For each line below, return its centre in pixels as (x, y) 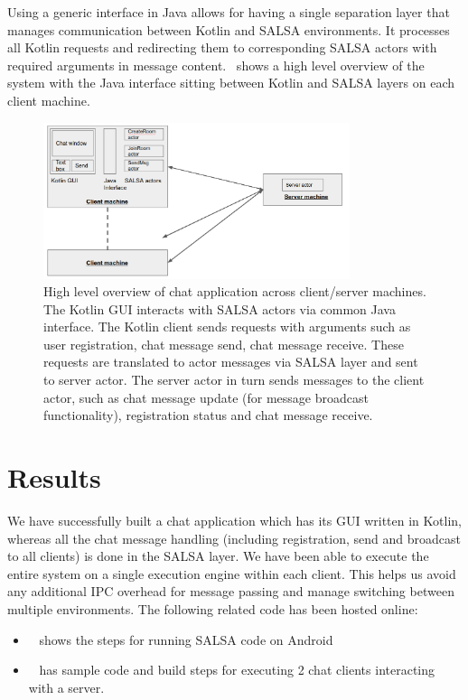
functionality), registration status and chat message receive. (208, 415)
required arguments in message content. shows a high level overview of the (216, 65)
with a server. (66, 687)
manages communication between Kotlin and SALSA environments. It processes (229, 29)
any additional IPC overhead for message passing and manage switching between (231, 591)
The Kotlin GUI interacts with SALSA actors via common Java (220, 308)
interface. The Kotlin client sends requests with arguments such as (227, 327)
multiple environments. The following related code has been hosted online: (213, 608)
